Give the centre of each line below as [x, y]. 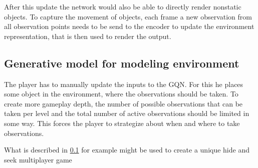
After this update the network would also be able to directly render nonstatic [123, 6]
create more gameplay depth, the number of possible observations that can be [123, 103]
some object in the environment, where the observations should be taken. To [121, 94]
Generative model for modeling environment [122, 63]
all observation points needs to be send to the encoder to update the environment [129, 26]
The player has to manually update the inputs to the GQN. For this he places [124, 84]
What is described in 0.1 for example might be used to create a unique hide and [127, 150]
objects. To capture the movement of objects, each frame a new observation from [128, 16]
